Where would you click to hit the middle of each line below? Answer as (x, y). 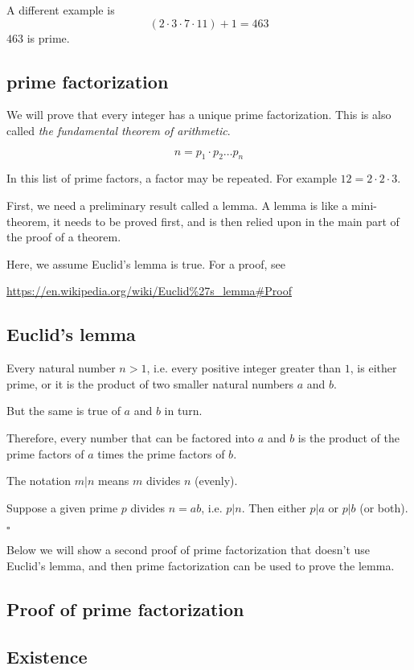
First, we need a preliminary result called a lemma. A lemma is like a (177, 205)
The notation (39, 481)
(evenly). (216, 481)
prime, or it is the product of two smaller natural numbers (150, 383)
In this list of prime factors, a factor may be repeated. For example (172, 178)
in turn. (183, 411)
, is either (373, 368)
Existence (47, 656)
